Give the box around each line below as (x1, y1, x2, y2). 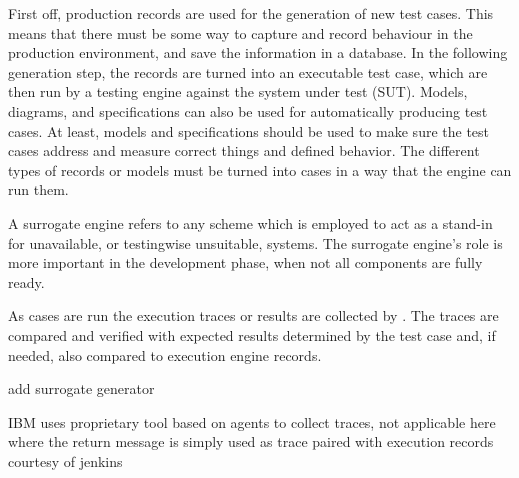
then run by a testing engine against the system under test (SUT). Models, (8, 81, 468, 102)
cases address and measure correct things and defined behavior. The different (8, 140, 480, 161)
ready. (8, 271, 45, 292)
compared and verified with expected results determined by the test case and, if (8, 324, 496, 345)
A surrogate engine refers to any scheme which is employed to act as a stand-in (8, 212, 493, 233)
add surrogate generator (8, 378, 155, 399)
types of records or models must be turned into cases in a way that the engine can (8, 159, 512, 180)
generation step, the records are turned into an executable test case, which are (8, 61, 488, 82)
